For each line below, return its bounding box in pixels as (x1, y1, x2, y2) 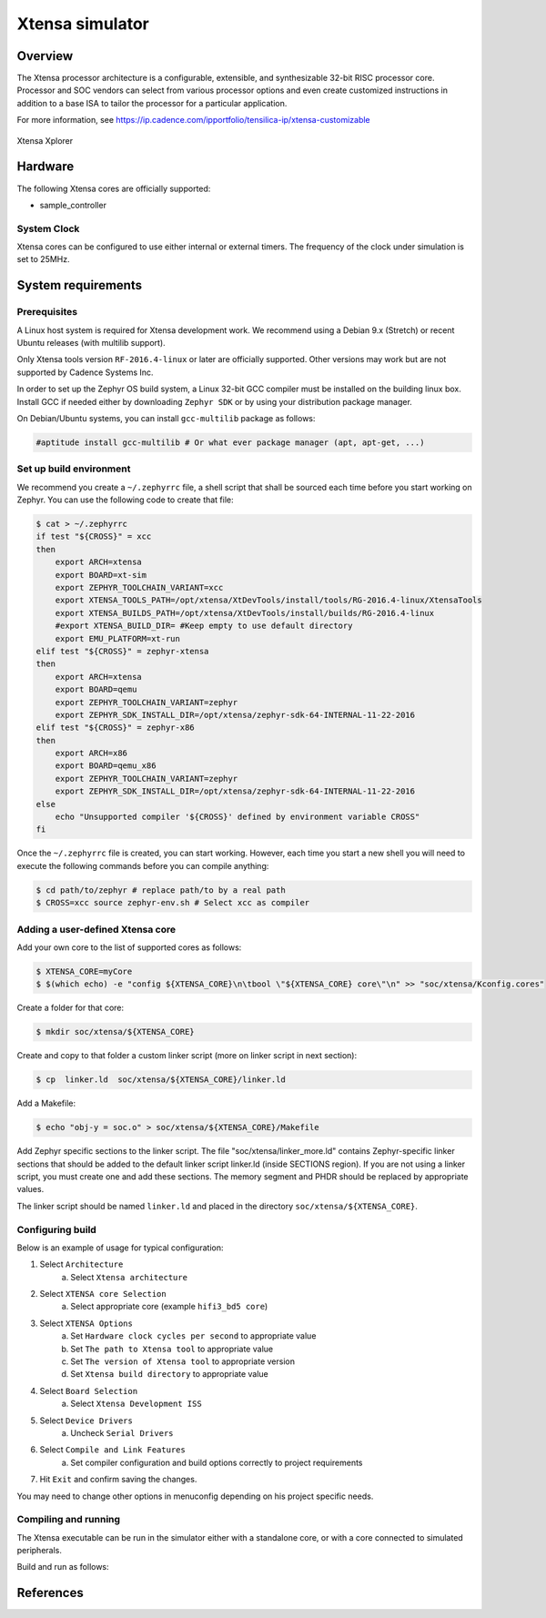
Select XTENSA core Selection (39, 1289, 167, 1299)
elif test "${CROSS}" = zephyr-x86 (35, 723, 195, 733)
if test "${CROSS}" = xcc (35, 531, 152, 541)
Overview (16, 48, 74, 64)
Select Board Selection (39, 1385, 138, 1396)
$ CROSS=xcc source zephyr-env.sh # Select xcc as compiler (35, 897, 310, 908)
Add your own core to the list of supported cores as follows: (16, 942, 242, 953)
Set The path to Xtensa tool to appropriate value (70, 1343, 273, 1354)
